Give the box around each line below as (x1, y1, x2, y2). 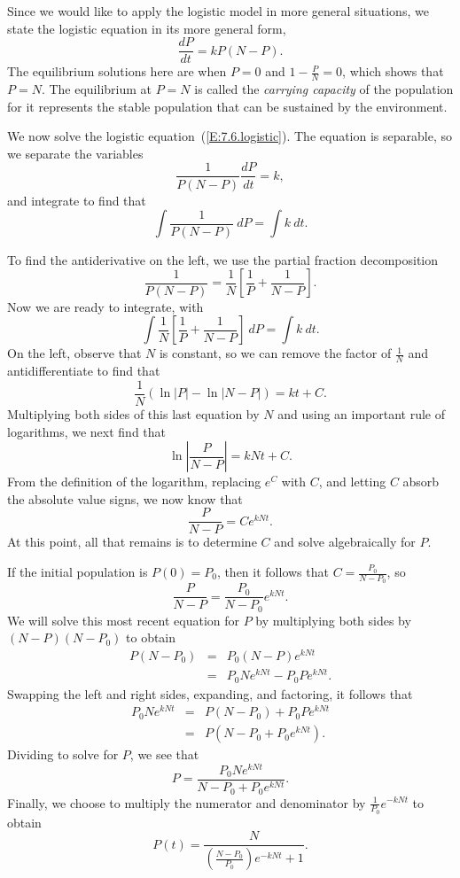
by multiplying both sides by (255, 610, 411, 629)
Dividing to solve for (7, 745, 119, 764)
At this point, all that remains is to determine (7, 532, 257, 551)
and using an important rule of (277, 404, 446, 423)
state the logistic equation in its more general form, (7, 19, 286, 37)
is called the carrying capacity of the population (194, 80, 454, 98)
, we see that (129, 745, 199, 764)
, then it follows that (216, 563, 329, 580)
